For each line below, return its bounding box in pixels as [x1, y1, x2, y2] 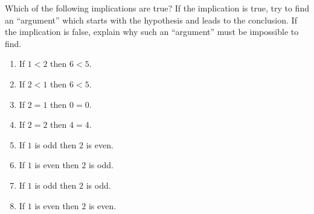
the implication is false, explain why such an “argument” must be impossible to [5, 25, 299, 38]
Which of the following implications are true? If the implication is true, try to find [5, 2, 309, 14]
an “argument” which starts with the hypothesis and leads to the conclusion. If [5, 13, 297, 26]
